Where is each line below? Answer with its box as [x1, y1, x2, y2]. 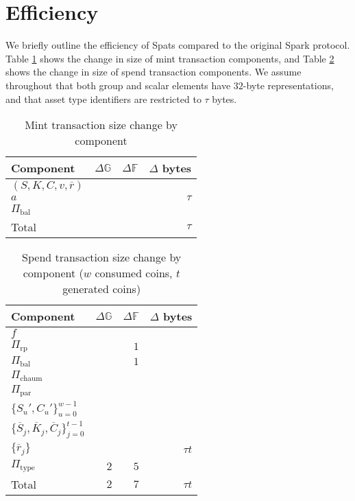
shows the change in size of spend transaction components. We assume [5, 65, 302, 79]
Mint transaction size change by [25, 117, 178, 133]
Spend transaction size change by [22, 249, 182, 266]
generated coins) [62, 281, 141, 297]
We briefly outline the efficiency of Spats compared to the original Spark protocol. [5, 38, 350, 52]
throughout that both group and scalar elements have [5, 78, 231, 92]
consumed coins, [95, 265, 173, 281]
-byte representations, [243, 78, 334, 92]
